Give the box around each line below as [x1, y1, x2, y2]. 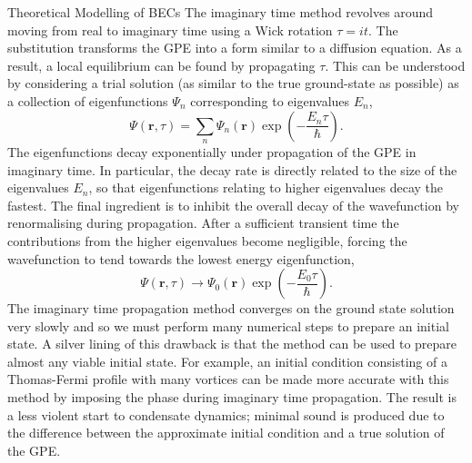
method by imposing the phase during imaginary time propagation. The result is [7, 388, 457, 407]
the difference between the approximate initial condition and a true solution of [7, 423, 445, 442]
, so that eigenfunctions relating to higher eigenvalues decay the [88, 178, 443, 197]
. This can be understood [325, 55, 466, 74]
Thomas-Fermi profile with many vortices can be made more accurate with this [7, 369, 449, 389]
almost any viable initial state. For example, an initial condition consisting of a [7, 351, 447, 370]
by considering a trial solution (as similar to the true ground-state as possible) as [7, 74, 459, 93]
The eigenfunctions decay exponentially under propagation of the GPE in [7, 142, 417, 161]
